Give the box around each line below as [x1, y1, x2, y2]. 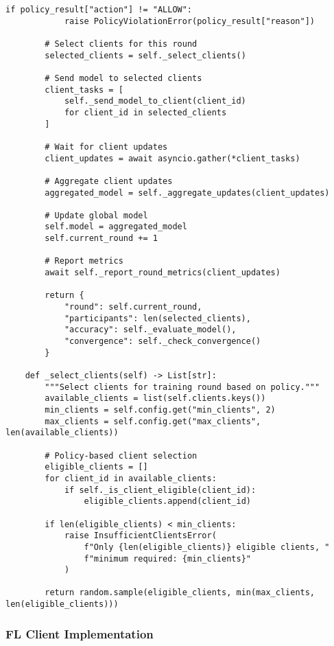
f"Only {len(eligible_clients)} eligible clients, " [84, 542, 330, 552]
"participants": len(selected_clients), [64, 313, 251, 323]
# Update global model [45, 210, 148, 220]
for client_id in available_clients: [45, 473, 217, 483]
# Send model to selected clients [45, 73, 202, 83]
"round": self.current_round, [64, 302, 202, 312]
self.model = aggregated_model [45, 222, 187, 232]
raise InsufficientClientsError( [64, 531, 217, 541]
